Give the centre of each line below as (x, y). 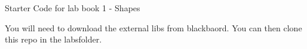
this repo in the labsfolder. (53, 39)
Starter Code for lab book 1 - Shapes (73, 8)
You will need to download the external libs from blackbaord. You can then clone (153, 27)
